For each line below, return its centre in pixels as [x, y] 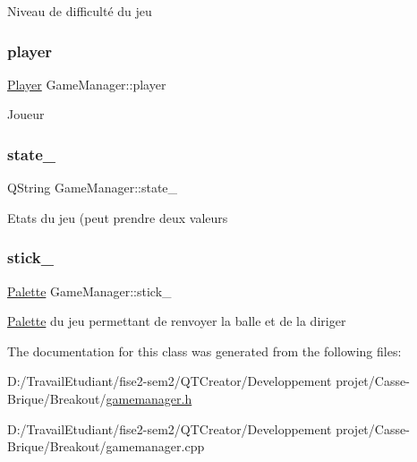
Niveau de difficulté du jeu [80, 11]
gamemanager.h [149, 398]
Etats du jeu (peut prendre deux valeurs [118, 217]
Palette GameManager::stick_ [89, 291]
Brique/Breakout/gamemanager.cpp [106, 446]
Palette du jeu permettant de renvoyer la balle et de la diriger [177, 321]
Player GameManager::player [87, 84]
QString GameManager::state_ [93, 188]
